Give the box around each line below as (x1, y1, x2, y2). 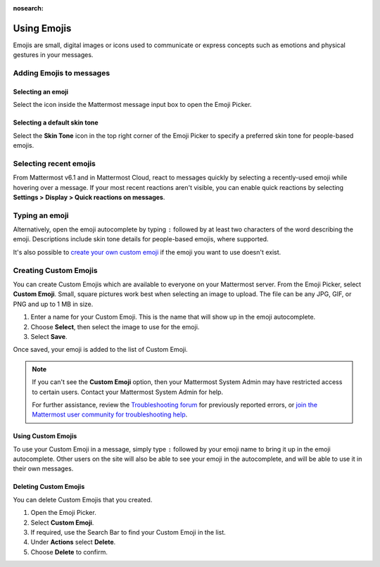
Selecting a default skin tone (13, 118, 99, 127)
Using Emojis (13, 22, 72, 34)
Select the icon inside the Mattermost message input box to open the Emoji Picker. (13, 101, 253, 109)
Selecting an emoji (13, 87, 69, 96)
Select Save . (30, 332, 68, 340)
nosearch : (13, 4, 44, 12)
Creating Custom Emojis (13, 265, 98, 275)
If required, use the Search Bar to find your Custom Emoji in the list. (30, 528, 227, 537)
